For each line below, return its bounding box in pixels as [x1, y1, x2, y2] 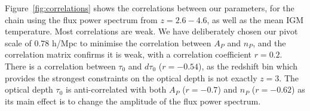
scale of [5, 36, 32, 49]
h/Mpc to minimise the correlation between [52, 36, 211, 49]
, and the [253, 36, 286, 49]
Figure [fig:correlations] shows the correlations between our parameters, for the [5, 2, 294, 14]
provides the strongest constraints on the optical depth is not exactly [5, 71, 257, 84]
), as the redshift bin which [198, 59, 297, 72]
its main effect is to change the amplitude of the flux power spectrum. [5, 94, 261, 107]
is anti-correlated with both [66, 83, 167, 96]
